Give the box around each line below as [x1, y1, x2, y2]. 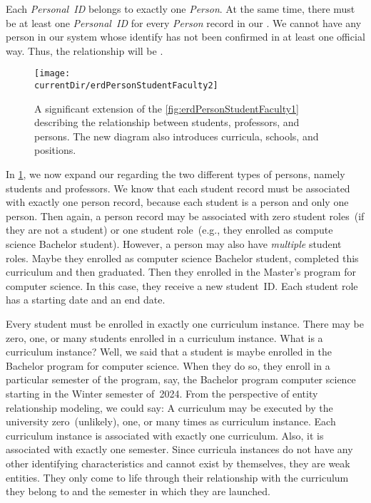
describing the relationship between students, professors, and [34, 115, 300, 130]
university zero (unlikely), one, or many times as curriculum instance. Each [6, 414, 336, 429]
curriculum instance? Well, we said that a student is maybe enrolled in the [6, 344, 332, 359]
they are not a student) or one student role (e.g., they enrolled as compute [6, 222, 333, 237]
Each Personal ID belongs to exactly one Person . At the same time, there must [6, 1, 355, 16]
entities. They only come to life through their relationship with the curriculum [6, 470, 349, 484]
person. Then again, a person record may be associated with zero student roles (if [6, 208, 365, 223]
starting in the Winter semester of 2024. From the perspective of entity [6, 385, 318, 400]
